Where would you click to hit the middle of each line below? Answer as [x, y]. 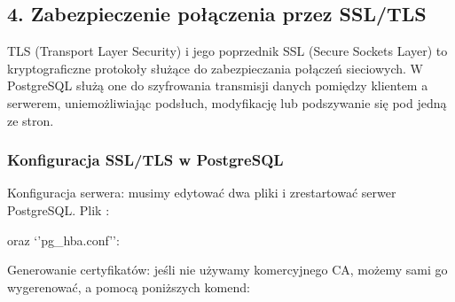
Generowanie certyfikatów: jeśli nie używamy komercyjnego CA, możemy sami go [227, 270]
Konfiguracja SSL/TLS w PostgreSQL [145, 160]
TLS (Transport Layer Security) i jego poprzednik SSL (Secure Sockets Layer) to [227, 51]
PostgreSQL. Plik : [59, 209]
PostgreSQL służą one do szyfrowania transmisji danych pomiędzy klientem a [218, 85]
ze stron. [31, 120]
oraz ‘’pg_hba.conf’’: [63, 240]
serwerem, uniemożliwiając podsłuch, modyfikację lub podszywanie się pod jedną [227, 102]
